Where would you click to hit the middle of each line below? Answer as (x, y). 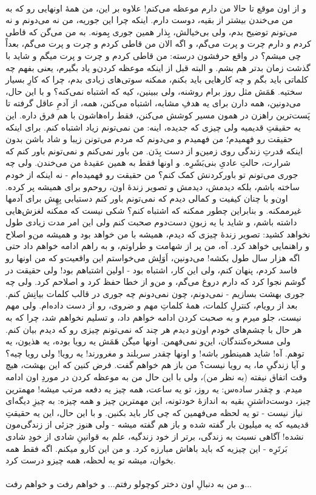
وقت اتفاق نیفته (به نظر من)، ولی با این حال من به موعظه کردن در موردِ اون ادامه (156, 377)
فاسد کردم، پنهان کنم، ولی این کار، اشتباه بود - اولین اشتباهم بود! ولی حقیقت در (152, 269)
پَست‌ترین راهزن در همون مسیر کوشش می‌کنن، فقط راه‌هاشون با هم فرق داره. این (158, 114)
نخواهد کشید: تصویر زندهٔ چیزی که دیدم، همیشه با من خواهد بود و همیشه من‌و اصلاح (158, 234)
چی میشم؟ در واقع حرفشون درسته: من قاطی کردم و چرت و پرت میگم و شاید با (153, 55)
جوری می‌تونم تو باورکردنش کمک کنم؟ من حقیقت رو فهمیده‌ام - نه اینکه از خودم (152, 174)
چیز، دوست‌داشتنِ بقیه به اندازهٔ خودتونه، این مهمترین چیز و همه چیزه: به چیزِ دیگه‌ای (158, 401)
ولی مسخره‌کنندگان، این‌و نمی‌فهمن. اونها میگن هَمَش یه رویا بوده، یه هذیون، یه (148, 341)
